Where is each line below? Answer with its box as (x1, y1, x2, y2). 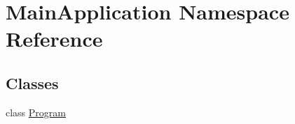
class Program (6, 104, 66, 119)
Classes (6, 72, 59, 93)
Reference (6, 24, 103, 53)
